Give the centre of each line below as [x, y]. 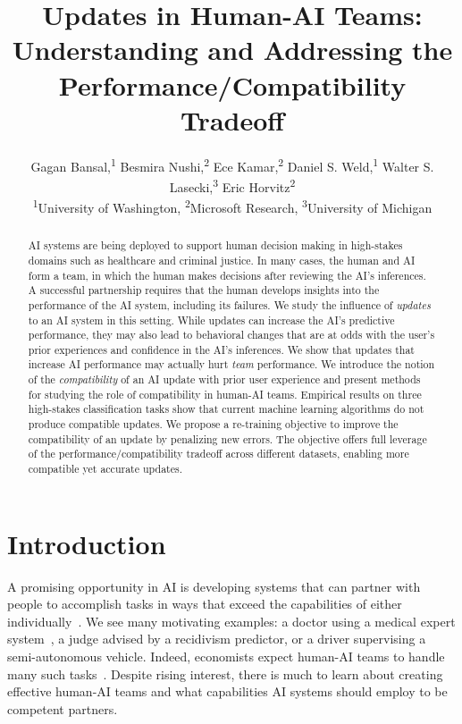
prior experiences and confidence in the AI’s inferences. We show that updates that [221, 349]
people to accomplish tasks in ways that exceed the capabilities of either [205, 604]
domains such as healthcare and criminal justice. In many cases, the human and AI [222, 260]
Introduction [87, 543]
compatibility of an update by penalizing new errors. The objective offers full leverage [227, 438]
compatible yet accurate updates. [105, 469]
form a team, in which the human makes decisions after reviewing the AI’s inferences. [227, 275]
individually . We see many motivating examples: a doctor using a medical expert [231, 621]
